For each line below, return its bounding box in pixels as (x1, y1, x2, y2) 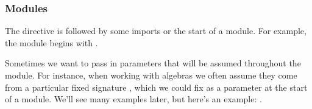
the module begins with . (5, 36, 98, 49)
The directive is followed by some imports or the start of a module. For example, (5, 24, 307, 37)
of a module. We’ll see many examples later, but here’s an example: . (5, 93, 262, 105)
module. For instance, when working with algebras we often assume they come (5, 69, 297, 81)
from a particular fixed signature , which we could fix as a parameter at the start (5, 80, 308, 93)
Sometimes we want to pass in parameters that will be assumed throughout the (5, 57, 301, 69)
